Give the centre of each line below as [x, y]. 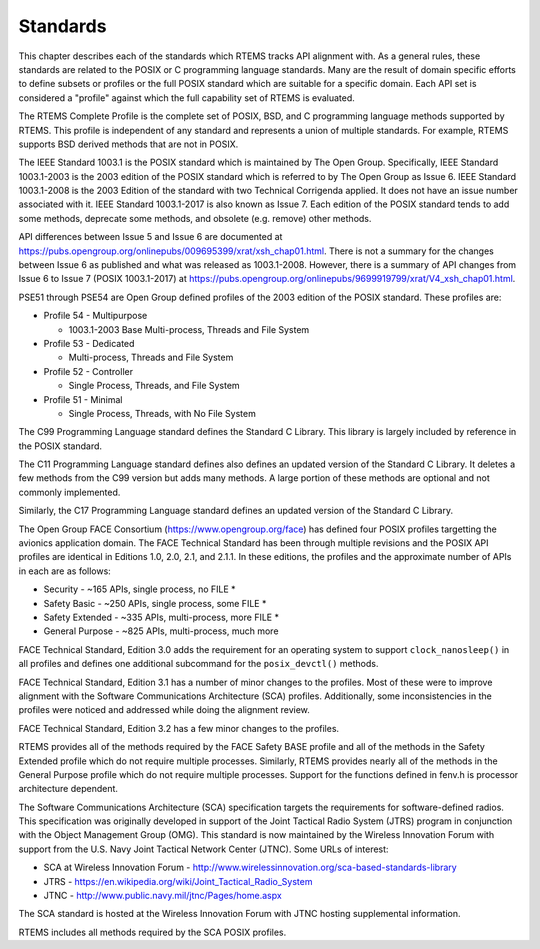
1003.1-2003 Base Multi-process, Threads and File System [189, 329]
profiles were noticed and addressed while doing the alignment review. [164, 710]
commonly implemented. [69, 492]
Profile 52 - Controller [88, 371]
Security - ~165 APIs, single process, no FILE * [139, 589]
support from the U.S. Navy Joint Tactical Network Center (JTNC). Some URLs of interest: [203, 849]
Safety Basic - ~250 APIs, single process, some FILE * [155, 603]
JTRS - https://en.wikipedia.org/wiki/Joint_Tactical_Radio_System [178, 881]
